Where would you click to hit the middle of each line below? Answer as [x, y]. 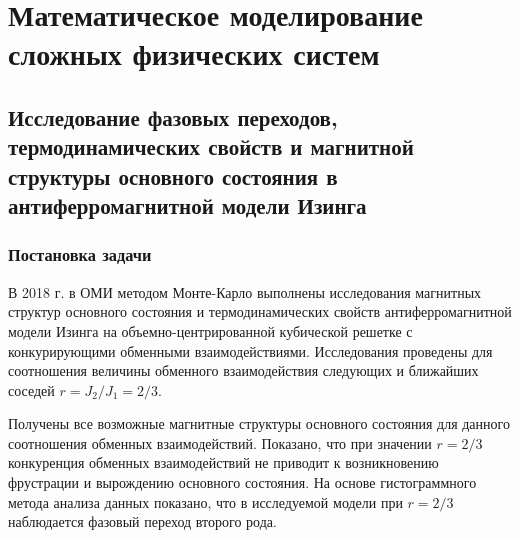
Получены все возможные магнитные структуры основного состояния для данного [259, 423]
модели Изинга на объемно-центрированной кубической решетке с [210, 330]
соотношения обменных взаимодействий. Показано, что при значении [220, 442]
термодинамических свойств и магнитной [211, 146]
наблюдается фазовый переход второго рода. [142, 521]
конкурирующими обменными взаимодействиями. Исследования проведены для [250, 350]
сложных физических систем [194, 53]
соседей [31, 389]
